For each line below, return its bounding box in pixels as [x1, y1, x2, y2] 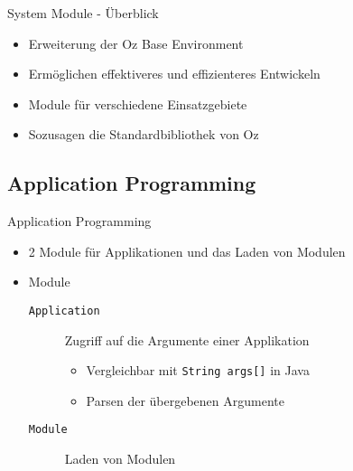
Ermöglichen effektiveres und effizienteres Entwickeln [28, 64, 320, 83]
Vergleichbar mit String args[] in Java [86, 361, 310, 380]
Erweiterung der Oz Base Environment [28, 33, 244, 52]
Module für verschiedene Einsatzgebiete [28, 94, 247, 113]
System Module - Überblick [7, 4, 159, 22]
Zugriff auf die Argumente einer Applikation [64, 330, 310, 349]
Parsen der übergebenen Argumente [86, 391, 284, 410]
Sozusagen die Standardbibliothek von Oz [28, 125, 259, 144]
